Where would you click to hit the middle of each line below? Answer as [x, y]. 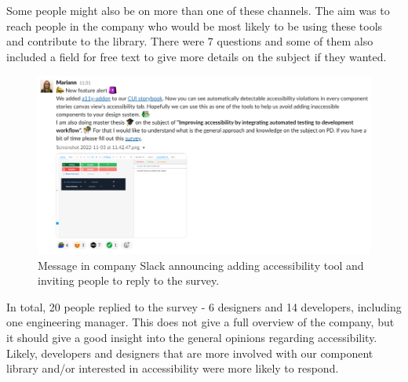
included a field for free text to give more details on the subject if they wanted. [197, 56]
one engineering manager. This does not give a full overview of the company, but [200, 322]
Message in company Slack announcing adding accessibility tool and [201, 265]
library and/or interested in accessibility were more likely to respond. [173, 368]
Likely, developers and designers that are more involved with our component [190, 353]
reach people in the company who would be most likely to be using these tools [195, 25]
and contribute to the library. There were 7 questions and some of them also [190, 41]
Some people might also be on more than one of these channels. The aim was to [198, 10]
